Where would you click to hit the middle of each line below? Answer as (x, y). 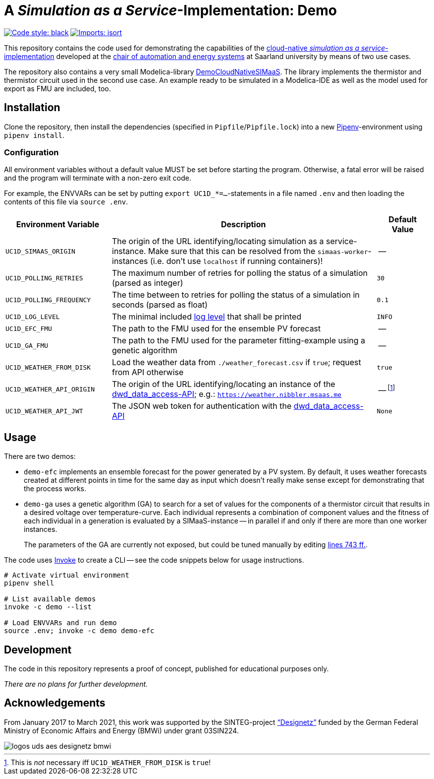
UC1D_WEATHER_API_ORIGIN (50, 389)
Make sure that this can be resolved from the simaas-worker (258, 251)
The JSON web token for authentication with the (202, 406)
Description (244, 225)
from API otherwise (148, 372)
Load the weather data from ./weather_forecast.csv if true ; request (237, 362)
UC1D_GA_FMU (27, 345)
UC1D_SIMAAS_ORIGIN (40, 251)
